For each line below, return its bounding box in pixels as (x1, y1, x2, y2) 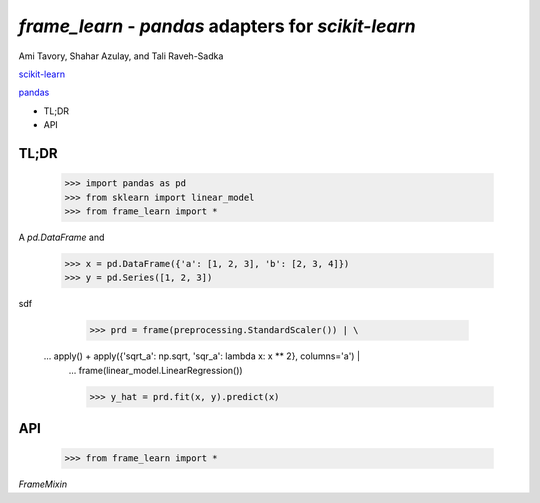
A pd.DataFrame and (18, 231, 105, 243)
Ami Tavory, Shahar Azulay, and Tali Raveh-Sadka (18, 50, 224, 62)
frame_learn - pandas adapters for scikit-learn (18, 15, 417, 37)
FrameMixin (18, 478, 68, 490)
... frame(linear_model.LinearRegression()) (68, 364, 244, 376)
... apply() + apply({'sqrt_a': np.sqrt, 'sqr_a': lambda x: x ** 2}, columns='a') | (43, 350, 360, 362)
